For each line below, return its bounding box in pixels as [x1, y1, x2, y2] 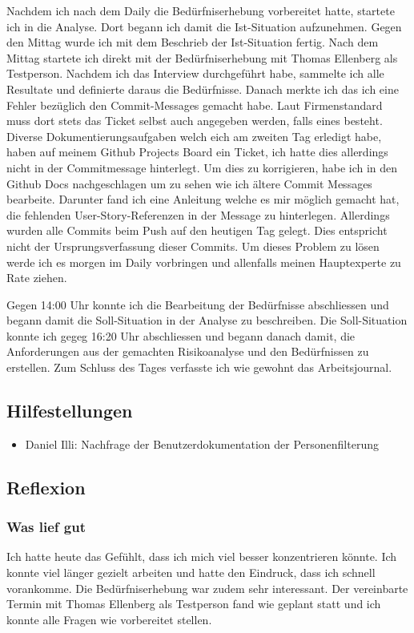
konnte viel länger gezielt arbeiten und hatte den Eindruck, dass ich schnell [6, 564, 376, 581]
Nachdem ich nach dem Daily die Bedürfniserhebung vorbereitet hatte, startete [6, 2, 395, 18]
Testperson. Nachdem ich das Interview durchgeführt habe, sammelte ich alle [6, 65, 384, 82]
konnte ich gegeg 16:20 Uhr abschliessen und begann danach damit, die [6, 327, 356, 344]
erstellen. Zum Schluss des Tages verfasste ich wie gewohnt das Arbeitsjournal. [6, 359, 392, 376]
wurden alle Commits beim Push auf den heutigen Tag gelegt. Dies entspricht [6, 222, 388, 239]
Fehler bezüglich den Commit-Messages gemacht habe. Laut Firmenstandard [6, 96, 383, 113]
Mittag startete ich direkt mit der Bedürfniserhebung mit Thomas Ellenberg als [6, 49, 398, 66]
